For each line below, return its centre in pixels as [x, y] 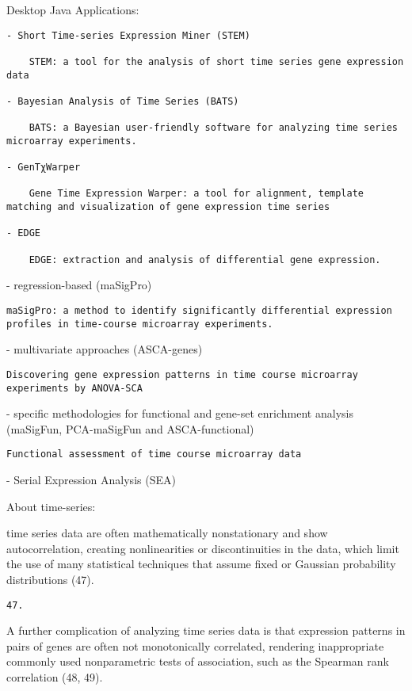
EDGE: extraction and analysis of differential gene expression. [205, 260]
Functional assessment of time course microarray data [154, 454]
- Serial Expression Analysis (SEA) [91, 480]
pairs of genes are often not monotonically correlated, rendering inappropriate [195, 645]
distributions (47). [50, 580]
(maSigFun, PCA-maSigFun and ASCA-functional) [130, 428]
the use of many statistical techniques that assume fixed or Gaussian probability [201, 564]
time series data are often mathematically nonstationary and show [167, 533]
